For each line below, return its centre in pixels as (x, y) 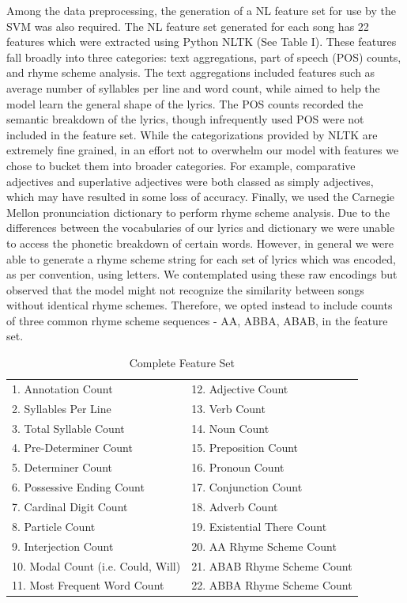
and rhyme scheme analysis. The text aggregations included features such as (191, 72)
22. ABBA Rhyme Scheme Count (272, 585)
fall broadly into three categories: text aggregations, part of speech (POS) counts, (204, 57)
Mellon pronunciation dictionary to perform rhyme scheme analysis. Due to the (198, 212)
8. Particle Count (54, 526)
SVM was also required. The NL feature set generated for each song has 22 (188, 26)
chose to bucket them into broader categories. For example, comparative (181, 165)
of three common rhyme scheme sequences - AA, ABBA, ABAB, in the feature (197, 320)
